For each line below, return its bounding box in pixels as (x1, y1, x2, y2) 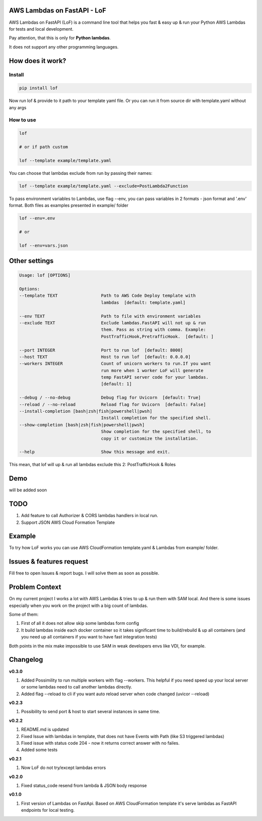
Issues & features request (9, 557, 88, 566)
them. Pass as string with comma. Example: (101, 327, 206, 333)
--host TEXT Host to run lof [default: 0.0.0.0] (19, 354, 191, 359)
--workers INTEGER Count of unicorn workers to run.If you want (19, 361, 211, 367)
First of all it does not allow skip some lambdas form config (21, 620, 139, 626)
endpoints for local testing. (21, 807, 75, 813)
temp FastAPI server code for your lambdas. (101, 374, 209, 380)
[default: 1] (101, 381, 132, 387)
